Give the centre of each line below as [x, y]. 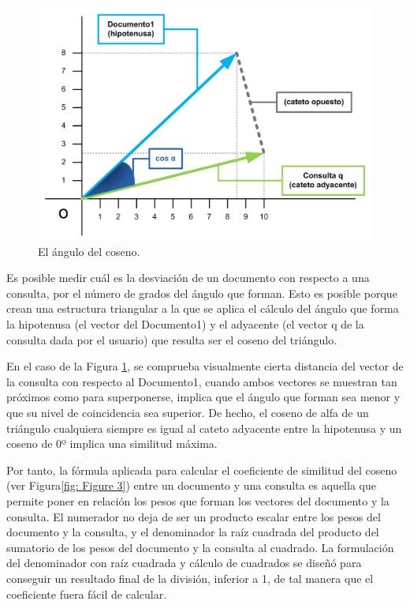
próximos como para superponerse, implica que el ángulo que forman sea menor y [203, 397]
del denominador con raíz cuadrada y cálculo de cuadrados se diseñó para [184, 563]
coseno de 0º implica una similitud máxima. [112, 443]
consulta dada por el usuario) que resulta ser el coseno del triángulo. [172, 339]
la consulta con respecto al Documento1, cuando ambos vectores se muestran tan [202, 381]
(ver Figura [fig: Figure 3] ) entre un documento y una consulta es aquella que [191, 485]
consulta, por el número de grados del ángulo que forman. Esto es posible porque [202, 293]
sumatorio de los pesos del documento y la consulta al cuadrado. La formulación [200, 547]
